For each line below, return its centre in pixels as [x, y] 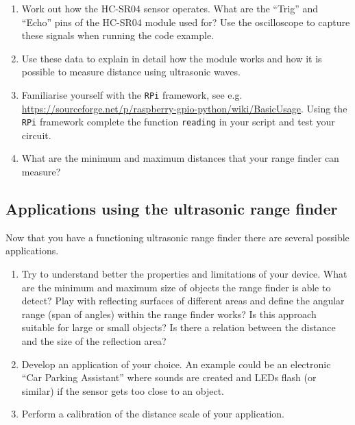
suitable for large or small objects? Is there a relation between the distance [179, 327]
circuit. [36, 135]
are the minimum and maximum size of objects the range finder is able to [176, 287]
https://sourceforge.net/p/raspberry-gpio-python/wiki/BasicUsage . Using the [184, 108]
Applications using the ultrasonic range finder [172, 209]
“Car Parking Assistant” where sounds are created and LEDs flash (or [169, 377]
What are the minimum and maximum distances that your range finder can [180, 158]
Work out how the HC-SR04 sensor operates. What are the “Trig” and [170, 8]
